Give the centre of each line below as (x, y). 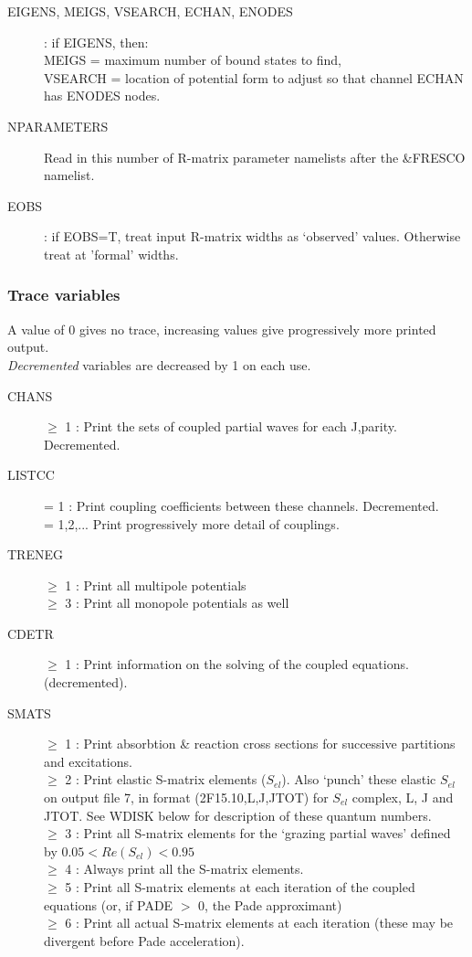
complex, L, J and (403, 797)
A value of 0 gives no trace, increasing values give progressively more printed (222, 329)
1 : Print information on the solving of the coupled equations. (237, 664)
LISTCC (31, 475)
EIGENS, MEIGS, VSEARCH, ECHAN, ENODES (150, 11)
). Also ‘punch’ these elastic (359, 779)
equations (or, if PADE (109, 904)
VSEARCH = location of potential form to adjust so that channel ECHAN (254, 77)
